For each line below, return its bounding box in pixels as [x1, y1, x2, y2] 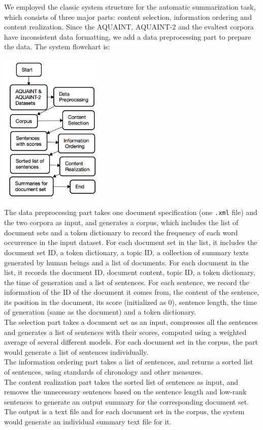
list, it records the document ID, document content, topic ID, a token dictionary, [4, 267, 255, 278]
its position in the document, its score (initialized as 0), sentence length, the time [4, 296, 257, 307]
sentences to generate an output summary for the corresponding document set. [4, 396, 249, 407]
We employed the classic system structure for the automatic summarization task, [4, 2, 256, 12]
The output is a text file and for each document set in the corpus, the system [4, 406, 245, 417]
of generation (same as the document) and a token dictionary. [4, 306, 196, 317]
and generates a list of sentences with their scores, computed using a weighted [4, 326, 247, 337]
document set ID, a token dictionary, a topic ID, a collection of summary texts [4, 247, 249, 257]
